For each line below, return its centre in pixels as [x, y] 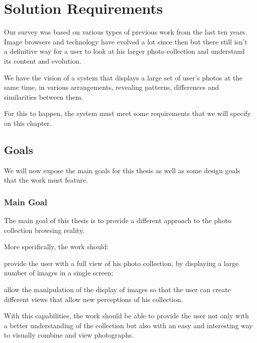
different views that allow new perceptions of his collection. [93, 299]
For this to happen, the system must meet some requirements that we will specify [128, 113]
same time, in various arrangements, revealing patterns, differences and [111, 87]
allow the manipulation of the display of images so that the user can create [117, 289]
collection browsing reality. [44, 230]
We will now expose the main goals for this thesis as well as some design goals [122, 170]
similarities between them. [44, 96]
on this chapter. [28, 123]
